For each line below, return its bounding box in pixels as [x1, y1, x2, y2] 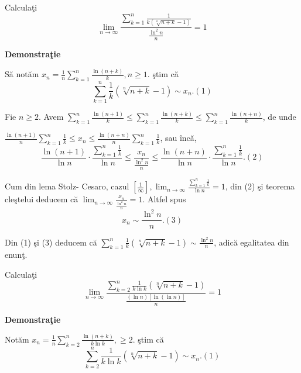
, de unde [262, 110, 296, 123]
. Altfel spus [142, 193, 186, 205]
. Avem [38, 110, 64, 123]
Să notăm [5, 68, 39, 80]
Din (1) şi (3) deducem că [5, 236, 97, 248]
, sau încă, [160, 132, 197, 144]
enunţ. [5, 248, 28, 261]
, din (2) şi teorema [225, 180, 295, 192]
